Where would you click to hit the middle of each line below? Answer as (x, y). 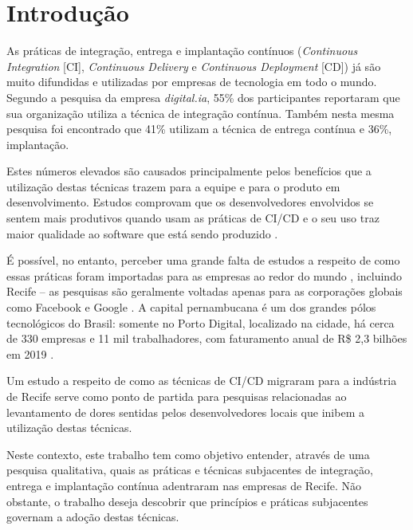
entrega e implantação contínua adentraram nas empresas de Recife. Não (184, 485)
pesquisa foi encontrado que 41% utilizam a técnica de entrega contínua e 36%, (199, 129)
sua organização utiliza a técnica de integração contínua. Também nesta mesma (201, 113)
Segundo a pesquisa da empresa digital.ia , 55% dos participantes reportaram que (203, 97)
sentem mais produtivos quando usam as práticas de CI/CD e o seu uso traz (193, 218)
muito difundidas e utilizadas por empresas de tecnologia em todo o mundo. (192, 82)
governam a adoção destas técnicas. (93, 517)
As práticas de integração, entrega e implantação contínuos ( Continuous (182, 51)
